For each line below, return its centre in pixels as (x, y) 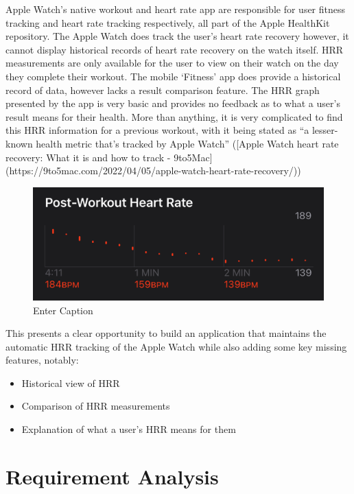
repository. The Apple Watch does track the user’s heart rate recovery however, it (177, 36)
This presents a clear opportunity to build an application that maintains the (166, 333)
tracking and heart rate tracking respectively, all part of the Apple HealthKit (168, 22)
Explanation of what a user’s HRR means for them (129, 429)
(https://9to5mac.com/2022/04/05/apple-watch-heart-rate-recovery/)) (153, 170)
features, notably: (42, 360)
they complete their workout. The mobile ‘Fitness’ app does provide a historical (173, 76)
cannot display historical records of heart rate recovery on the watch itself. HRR (175, 49)
